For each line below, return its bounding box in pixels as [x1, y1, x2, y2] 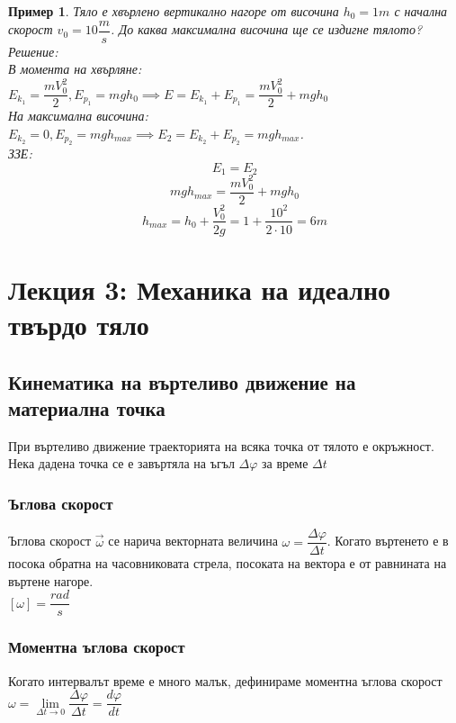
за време [262, 454, 308, 473]
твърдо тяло [8, 305, 149, 342]
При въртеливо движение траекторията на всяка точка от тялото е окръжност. [8, 436, 434, 455]
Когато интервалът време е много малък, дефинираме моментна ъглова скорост [8, 671, 443, 690]
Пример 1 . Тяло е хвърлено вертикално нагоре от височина [8, 2, 339, 20]
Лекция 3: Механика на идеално [8, 270, 391, 307]
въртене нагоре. [8, 571, 94, 590]
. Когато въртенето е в [326, 531, 449, 550]
